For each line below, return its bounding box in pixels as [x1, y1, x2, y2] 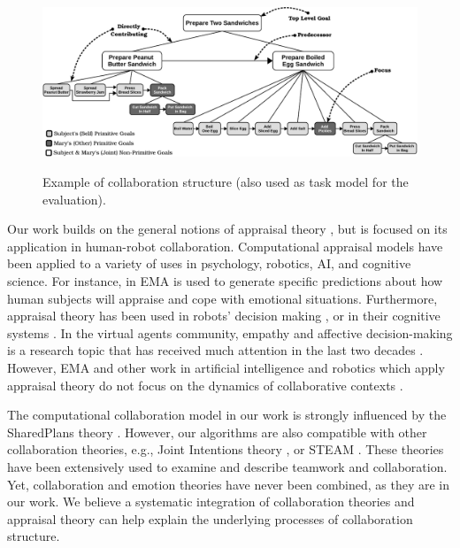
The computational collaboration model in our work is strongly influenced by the [7, 405, 447, 424]
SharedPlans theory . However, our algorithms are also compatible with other [7, 422, 427, 441]
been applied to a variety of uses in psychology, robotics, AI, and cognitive [7, 254, 411, 273]
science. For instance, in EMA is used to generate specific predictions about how [7, 272, 443, 290]
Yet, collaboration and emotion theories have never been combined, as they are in [7, 475, 450, 493]
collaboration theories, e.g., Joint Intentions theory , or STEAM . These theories [7, 440, 444, 459]
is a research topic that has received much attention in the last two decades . [7, 341, 424, 359]
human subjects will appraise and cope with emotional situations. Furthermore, [7, 289, 438, 307]
